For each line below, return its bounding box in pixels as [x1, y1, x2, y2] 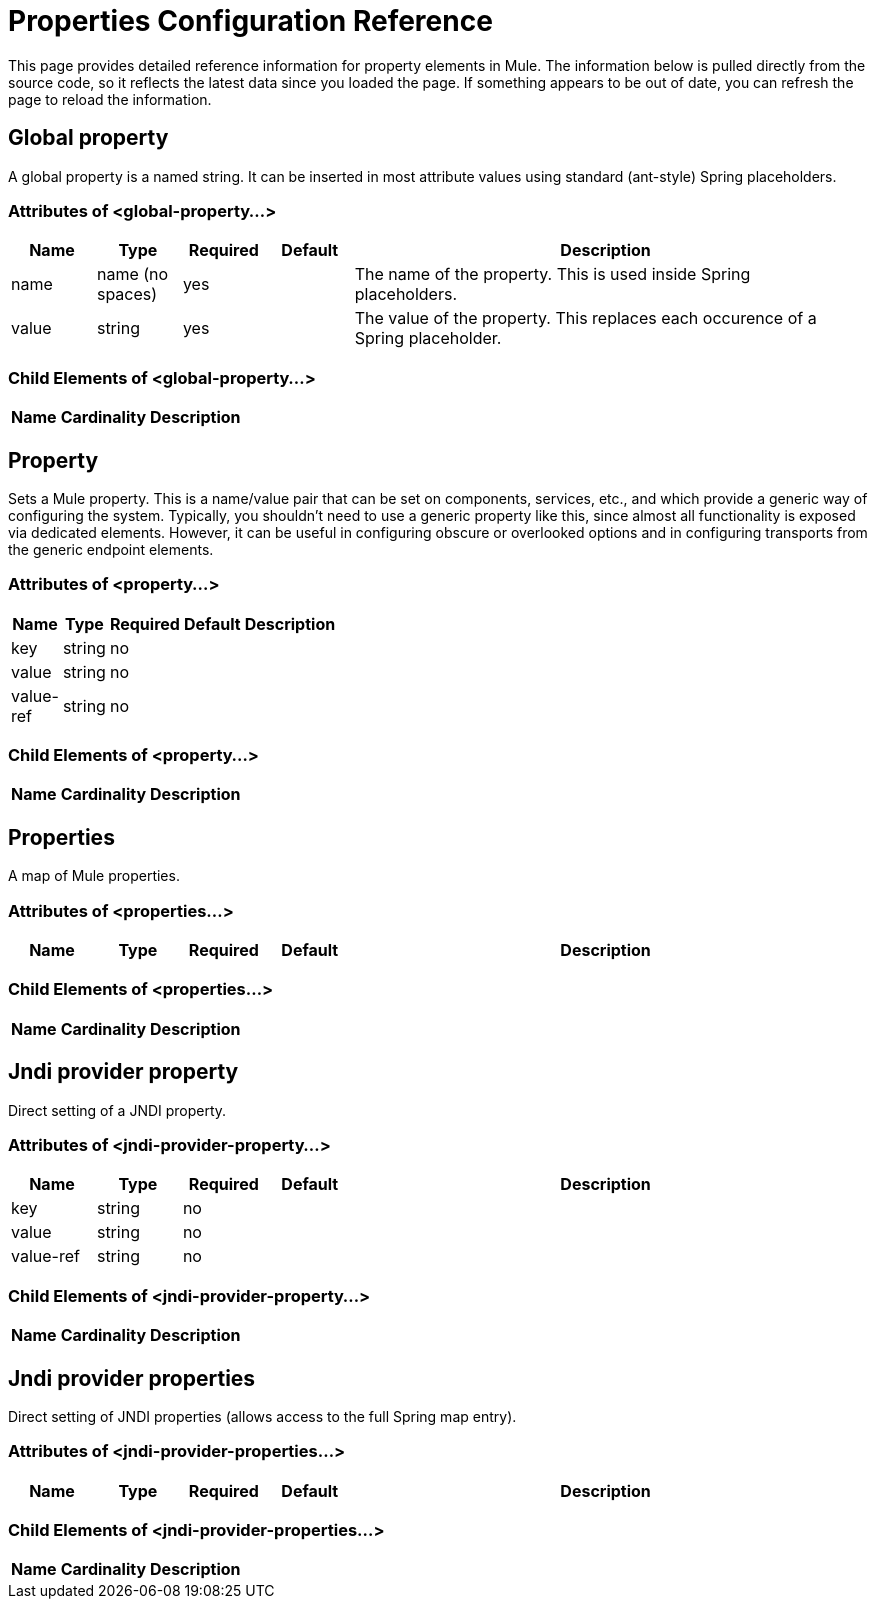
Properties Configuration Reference [8, 4, 493, 38]
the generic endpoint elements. [8, 540, 214, 558]
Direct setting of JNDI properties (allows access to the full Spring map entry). [8, 1407, 517, 1425]
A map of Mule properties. [8, 867, 180, 885]
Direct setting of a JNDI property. [8, 1101, 227, 1119]
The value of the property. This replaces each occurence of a [354, 308, 817, 329]
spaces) [96, 284, 158, 305]
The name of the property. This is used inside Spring [354, 264, 751, 285]
